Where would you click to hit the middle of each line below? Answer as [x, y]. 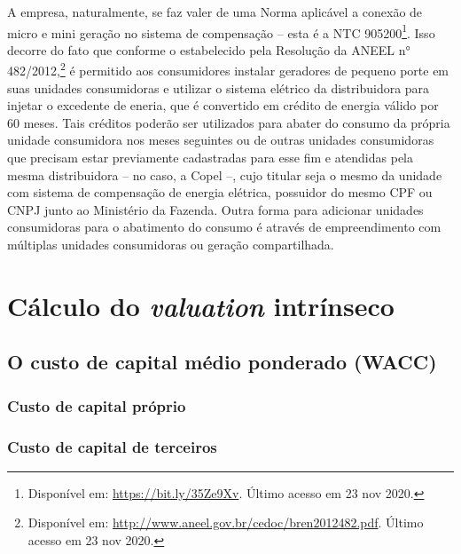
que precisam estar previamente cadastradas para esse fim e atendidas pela [211, 158]
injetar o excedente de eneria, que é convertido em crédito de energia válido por [223, 105]
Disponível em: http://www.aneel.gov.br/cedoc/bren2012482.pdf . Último [226, 522]
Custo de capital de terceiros [112, 446]
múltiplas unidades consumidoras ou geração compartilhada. [171, 245]
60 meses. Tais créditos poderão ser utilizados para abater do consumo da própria [229, 122]
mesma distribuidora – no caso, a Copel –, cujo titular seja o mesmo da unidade [225, 174]
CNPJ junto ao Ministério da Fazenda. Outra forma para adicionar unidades [215, 209]
